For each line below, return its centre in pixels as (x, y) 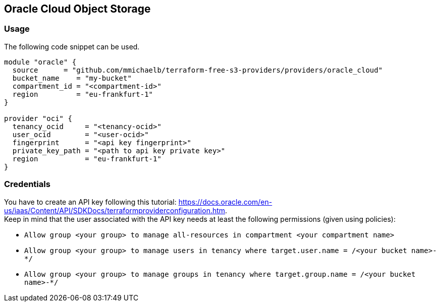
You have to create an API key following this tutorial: (90, 202)
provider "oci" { (38, 118)
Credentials (27, 184)
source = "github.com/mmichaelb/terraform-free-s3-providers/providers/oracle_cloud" (198, 70)
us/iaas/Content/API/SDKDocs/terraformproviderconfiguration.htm (115, 210)
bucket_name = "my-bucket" (72, 78)
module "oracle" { (40, 62)
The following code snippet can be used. (72, 46)
